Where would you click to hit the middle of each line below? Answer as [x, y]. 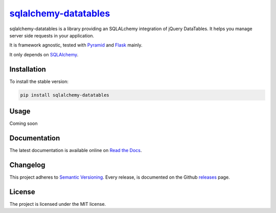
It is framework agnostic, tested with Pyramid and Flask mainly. [76, 45]
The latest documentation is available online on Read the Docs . [76, 151]
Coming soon [24, 123]
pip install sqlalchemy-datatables [65, 95]
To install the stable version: [39, 81]
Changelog [27, 165]
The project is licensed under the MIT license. [58, 204]
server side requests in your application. [52, 35]
